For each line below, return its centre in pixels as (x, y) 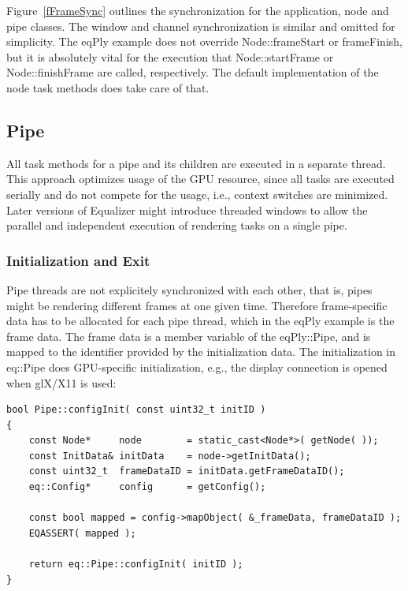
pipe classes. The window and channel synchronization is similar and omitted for (201, 26)
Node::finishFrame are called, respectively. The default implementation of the (193, 72)
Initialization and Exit (78, 260)
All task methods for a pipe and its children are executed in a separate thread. (196, 163)
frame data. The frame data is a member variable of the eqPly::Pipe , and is (189, 336)
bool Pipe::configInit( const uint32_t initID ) (136, 410)
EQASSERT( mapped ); (82, 533)
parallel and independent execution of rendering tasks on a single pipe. (177, 225)
